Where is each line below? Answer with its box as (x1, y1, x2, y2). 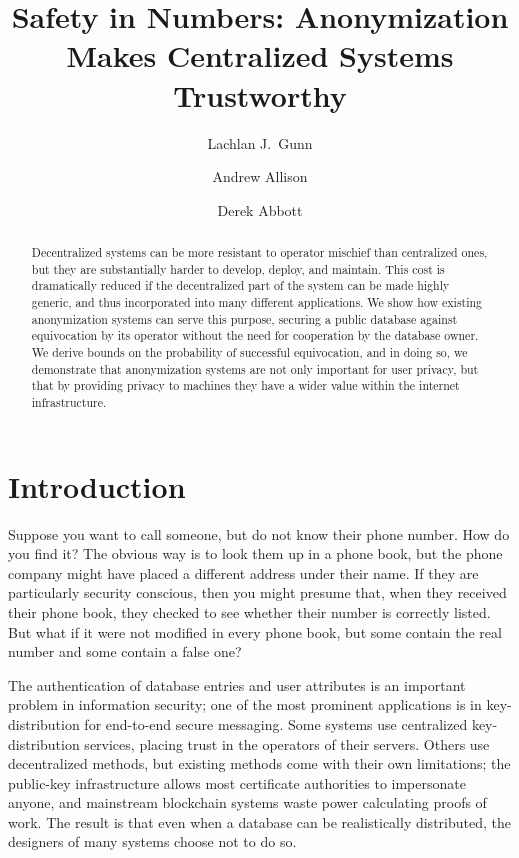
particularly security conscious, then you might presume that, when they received (8, 582, 507, 603)
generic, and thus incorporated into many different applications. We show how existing (31, 294, 483, 311)
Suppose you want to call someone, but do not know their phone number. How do (8, 523, 510, 544)
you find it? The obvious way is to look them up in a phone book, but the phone (8, 543, 503, 564)
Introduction (8, 465, 186, 506)
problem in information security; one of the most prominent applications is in (8, 694, 482, 715)
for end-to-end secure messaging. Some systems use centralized (84, 713, 468, 734)
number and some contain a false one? (8, 641, 242, 662)
